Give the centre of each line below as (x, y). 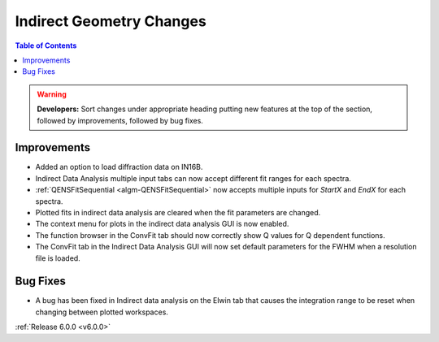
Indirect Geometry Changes (111, 21)
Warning (52, 94)
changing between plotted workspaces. (102, 312)
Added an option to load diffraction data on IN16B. (119, 167)
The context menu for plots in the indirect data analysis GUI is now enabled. (162, 224)
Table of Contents (46, 45)
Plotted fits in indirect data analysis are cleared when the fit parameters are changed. (178, 212)
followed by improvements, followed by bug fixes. (120, 120)
